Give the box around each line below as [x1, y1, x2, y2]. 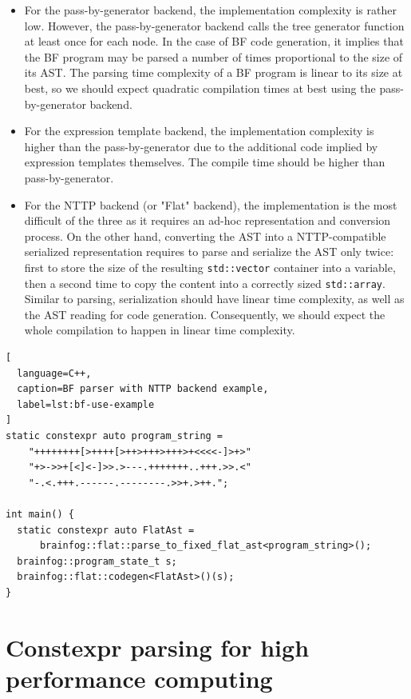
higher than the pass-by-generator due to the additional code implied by [24, 138, 378, 154]
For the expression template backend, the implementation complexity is [24, 122, 374, 139]
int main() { [6, 508, 74, 520]
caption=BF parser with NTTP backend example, [17, 383, 269, 395]
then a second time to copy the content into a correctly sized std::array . [24, 274, 385, 291]
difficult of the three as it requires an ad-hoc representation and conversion [24, 212, 391, 229]
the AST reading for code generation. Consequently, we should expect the [24, 306, 385, 322]
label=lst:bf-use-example [17, 398, 155, 410]
